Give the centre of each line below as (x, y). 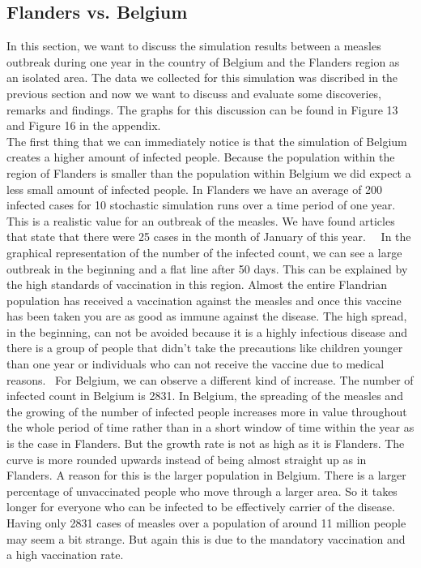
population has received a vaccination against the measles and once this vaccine (204, 300)
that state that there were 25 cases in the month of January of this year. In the (209, 237)
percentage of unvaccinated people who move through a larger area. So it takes (202, 491)
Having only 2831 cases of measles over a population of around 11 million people (206, 523)
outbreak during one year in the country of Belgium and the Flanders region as (203, 61)
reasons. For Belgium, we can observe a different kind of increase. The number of (210, 379)
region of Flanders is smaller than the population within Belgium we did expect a (209, 172)
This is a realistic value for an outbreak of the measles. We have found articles (201, 220)
